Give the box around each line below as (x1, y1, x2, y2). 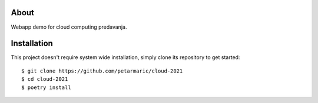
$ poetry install (21, 84, 71, 91)
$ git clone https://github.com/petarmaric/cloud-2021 (21, 67, 183, 74)
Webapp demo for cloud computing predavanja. (11, 23, 127, 30)
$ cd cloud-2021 (21, 76, 68, 83)
